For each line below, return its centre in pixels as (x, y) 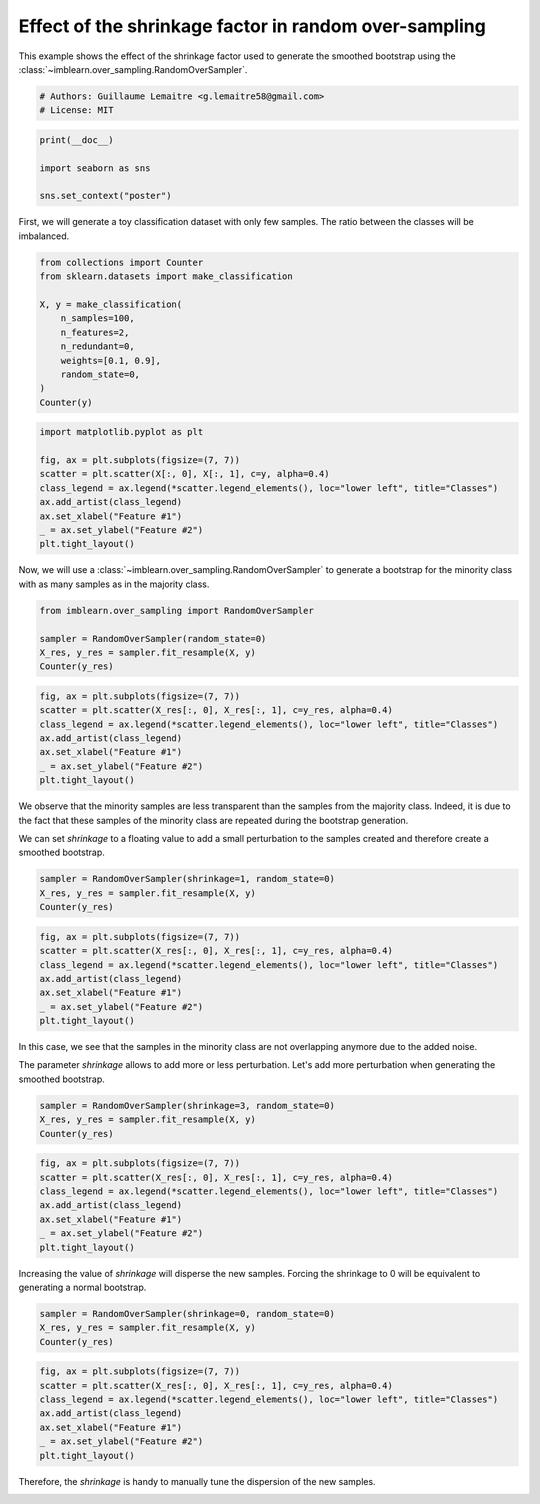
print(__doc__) (76, 139)
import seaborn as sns (95, 168)
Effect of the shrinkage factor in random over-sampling (252, 26)
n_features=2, (95, 332)
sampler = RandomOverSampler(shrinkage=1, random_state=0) (187, 879)
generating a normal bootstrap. (82, 1287)
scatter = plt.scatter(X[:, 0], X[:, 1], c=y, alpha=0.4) (184, 474)
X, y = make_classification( (111, 304)
